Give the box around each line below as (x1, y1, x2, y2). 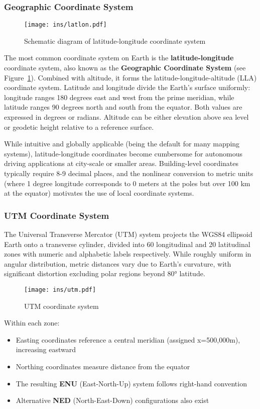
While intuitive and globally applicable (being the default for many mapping (4, 138, 240, 149)
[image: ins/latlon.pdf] (24, 21, 107, 29)
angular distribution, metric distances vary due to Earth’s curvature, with (4, 258, 231, 269)
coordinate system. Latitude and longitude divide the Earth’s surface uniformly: (4, 82, 250, 93)
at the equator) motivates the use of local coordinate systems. (4, 188, 194, 198)
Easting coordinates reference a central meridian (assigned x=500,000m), (16, 334, 240, 345)
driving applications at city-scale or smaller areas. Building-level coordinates (4, 158, 239, 169)
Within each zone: (4, 317, 60, 328)
